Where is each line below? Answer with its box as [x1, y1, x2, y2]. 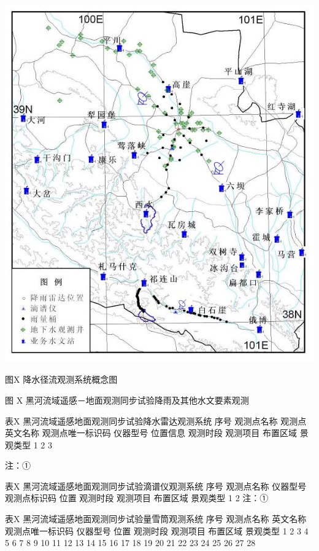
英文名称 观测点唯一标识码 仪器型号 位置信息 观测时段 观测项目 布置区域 [5, 426, 297, 439]
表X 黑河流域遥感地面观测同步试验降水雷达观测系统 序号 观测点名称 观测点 [5, 414, 307, 427]
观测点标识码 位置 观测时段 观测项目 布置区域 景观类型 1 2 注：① [5, 491, 269, 504]
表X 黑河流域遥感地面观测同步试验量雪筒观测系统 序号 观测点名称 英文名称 [5, 512, 307, 525]
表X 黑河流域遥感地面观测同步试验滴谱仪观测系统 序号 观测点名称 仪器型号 [5, 479, 307, 492]
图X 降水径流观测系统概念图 [5, 373, 118, 386]
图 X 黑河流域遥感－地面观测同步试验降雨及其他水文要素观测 [5, 393, 249, 406]
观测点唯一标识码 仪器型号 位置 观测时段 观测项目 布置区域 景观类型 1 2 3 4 [5, 524, 309, 537]
